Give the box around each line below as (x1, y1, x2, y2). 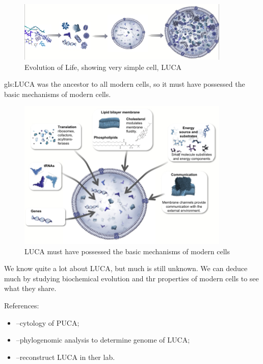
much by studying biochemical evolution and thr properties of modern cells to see (4, 273, 259, 283)
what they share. (4, 283, 57, 294)
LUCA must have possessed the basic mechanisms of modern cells (24, 246, 230, 256)
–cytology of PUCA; (16, 317, 80, 328)
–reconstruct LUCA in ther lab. (16, 351, 115, 362)
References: (4, 300, 39, 311)
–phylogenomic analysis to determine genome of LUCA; (16, 334, 190, 345)
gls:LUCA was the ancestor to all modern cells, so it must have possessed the (4, 79, 245, 89)
